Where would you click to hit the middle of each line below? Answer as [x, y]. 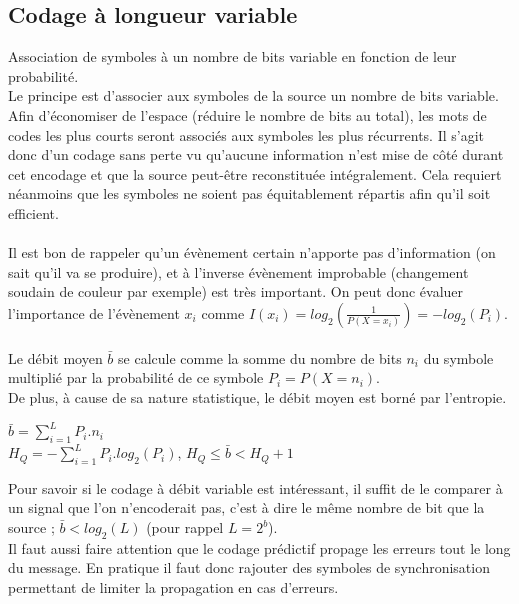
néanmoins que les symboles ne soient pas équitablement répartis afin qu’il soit [249, 193]
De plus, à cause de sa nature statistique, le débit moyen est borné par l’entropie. [257, 396]
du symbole [458, 357]
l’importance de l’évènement [94, 312]
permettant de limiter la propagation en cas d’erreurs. [173, 587]
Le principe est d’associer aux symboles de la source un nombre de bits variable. [253, 95]
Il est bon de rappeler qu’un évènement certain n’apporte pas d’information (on [252, 252]
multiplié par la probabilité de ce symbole [136, 377]
